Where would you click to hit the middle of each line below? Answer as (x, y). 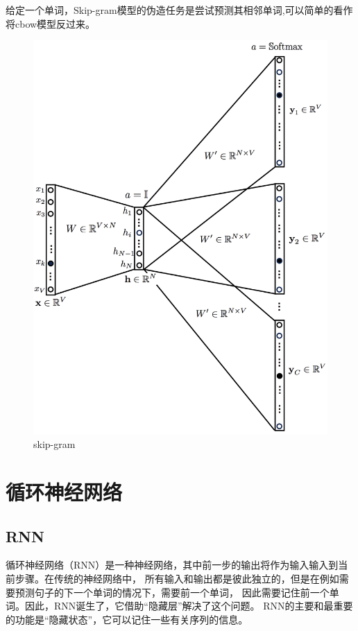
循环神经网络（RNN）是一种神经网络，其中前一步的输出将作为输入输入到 (172, 565)
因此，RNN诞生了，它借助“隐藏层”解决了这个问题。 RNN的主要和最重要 (189, 606)
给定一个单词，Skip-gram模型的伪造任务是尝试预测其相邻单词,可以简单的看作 (179, 10)
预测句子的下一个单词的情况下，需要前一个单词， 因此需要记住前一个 (172, 592)
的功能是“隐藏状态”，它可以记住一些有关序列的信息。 (127, 619)
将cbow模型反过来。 (51, 23)
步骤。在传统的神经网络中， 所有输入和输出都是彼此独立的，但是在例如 (177, 579)
